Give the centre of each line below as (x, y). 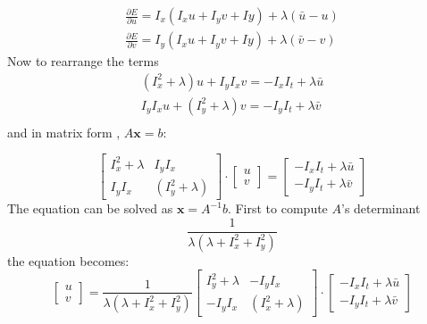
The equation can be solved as (90, 208)
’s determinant (381, 208)
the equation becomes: (68, 260)
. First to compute (277, 208)
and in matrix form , (64, 132)
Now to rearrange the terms (83, 61)
